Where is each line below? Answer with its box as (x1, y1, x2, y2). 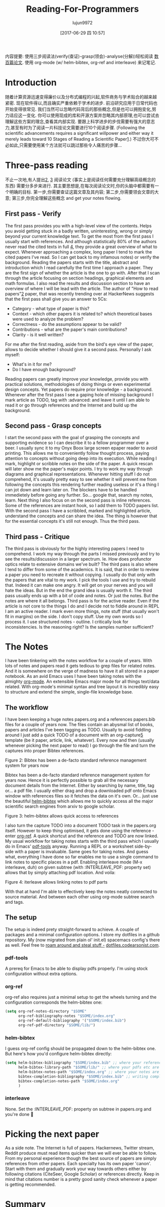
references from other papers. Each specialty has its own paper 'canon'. (5, 1160, 151, 1166)
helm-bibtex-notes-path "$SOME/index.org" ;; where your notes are (18, 1069, 160, 1074)
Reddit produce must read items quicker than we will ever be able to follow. (5, 1150, 157, 1156)
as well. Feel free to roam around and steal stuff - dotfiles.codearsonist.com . (5, 942, 160, 948)
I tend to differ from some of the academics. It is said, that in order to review (5, 567, 159, 572)
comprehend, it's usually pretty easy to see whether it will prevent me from (5, 476, 157, 482)
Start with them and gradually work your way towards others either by (5, 1166, 146, 1172)
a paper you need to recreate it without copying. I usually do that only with (5, 572, 156, 578)
